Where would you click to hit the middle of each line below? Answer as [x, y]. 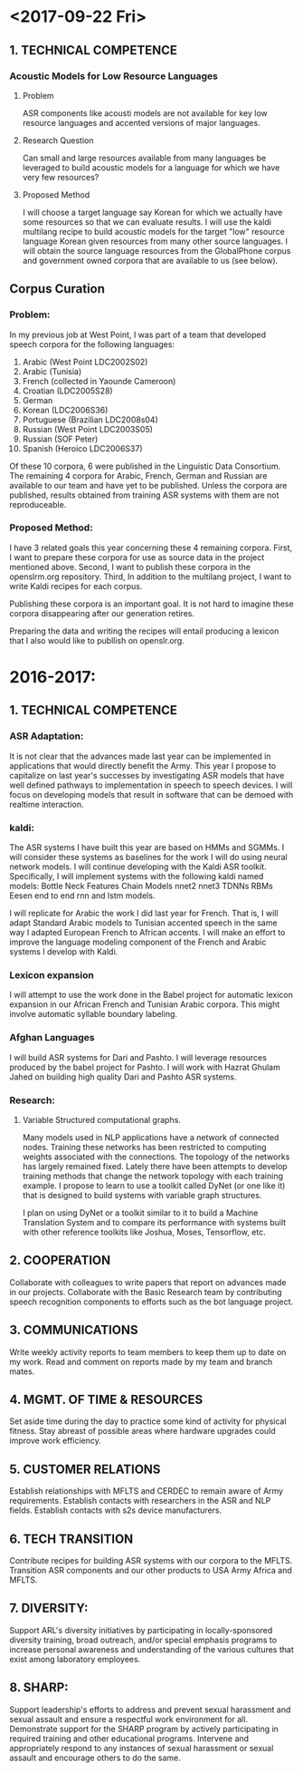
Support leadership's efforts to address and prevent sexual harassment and [150, 1709]
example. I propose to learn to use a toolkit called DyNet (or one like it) [154, 1186]
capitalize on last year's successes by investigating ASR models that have [147, 775]
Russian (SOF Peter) [60, 439]
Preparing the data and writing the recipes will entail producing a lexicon [144, 631]
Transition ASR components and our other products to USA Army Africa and [151, 1570]
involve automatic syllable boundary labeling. [94, 1014]
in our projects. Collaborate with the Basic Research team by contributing [146, 1292]
